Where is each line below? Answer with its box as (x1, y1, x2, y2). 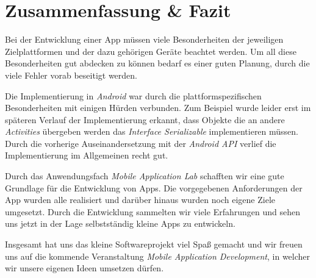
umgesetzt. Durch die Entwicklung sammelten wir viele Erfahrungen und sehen (5, 205, 300, 218)
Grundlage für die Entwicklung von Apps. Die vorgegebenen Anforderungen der (5, 181, 303, 194)
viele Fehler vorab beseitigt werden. (5, 68, 137, 81)
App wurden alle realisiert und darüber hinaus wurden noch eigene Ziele (5, 193, 275, 206)
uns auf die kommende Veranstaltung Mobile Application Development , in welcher (5, 249, 311, 262)
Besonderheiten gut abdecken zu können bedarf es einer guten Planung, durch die (5, 57, 310, 69)
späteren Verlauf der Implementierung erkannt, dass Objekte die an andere (5, 113, 285, 126)
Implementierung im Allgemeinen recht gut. (5, 149, 168, 162)
